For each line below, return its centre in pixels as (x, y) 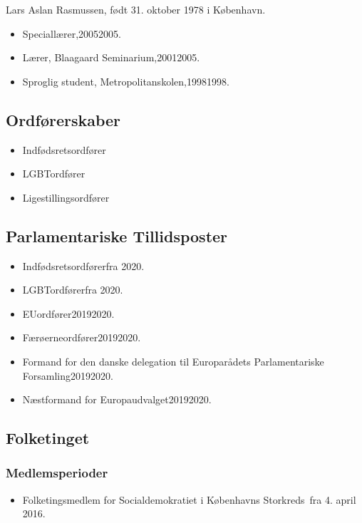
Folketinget (48, 438)
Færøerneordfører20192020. (82, 337)
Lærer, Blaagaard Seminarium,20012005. (111, 57)
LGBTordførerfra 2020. (73, 290)
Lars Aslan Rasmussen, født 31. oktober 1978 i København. (136, 9)
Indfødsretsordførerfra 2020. (83, 265)
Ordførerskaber (63, 119)
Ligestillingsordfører (66, 197)
